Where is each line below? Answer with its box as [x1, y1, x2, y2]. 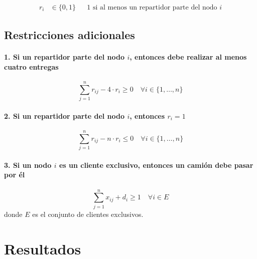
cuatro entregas [4, 62, 59, 72]
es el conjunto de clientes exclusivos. [32, 208, 144, 219]
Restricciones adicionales [4, 27, 135, 43]
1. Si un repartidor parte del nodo [4, 52, 125, 62]
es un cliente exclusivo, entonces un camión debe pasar [59, 159, 253, 170]
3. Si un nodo [4, 159, 52, 170]
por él [4, 169, 25, 180]
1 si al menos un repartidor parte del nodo [87, 4, 217, 12]
